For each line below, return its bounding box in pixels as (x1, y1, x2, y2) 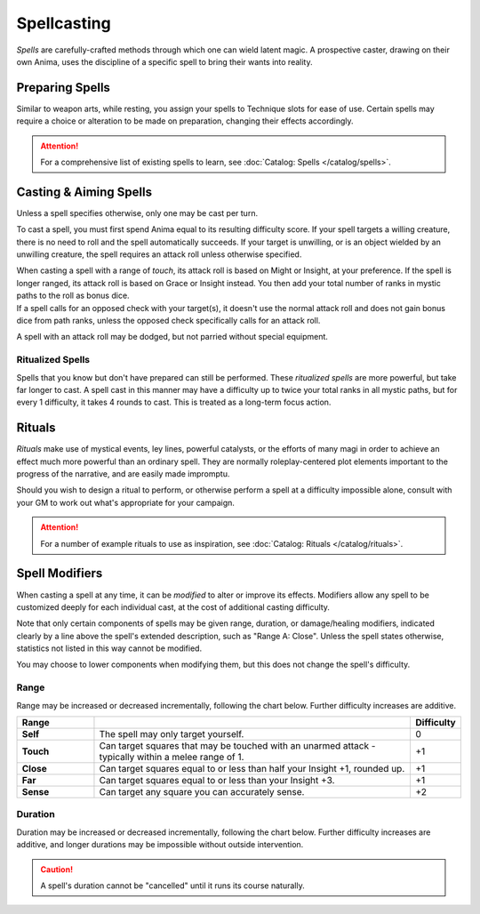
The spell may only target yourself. (99, 728, 244, 740)
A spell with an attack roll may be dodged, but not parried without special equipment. (16, 332, 329, 342)
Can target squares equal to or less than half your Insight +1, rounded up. (99, 763, 405, 774)
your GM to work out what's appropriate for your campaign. (16, 497, 236, 508)
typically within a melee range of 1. (99, 751, 244, 763)
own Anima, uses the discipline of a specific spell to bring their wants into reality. (16, 56, 313, 67)
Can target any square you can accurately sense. (99, 786, 305, 798)
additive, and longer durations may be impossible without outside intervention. (16, 839, 304, 850)
